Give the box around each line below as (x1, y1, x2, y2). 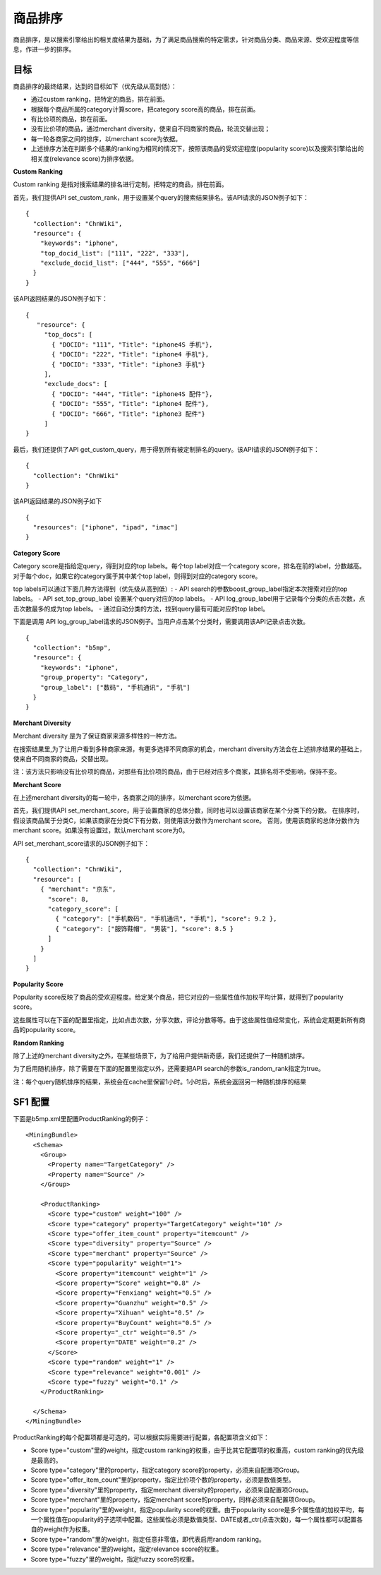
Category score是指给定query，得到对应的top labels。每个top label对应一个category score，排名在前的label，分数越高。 (13, 562, 366, 570)
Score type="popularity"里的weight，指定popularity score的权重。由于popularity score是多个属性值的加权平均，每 (30, 1505, 365, 1514)
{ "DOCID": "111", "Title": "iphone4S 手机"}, (52, 340, 213, 349)
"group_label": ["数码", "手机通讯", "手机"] (40, 683, 190, 691)
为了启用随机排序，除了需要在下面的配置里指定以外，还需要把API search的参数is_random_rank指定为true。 (13, 1065, 325, 1073)
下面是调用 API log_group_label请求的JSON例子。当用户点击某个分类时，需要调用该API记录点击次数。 (13, 618, 310, 626)
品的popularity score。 (13, 1026, 80, 1034)
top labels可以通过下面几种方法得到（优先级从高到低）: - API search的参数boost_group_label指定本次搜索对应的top (13, 585, 348, 593)
